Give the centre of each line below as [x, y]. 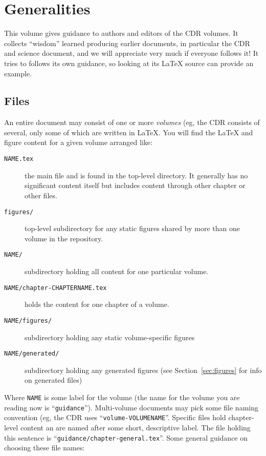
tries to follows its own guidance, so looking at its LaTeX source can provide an [129, 63]
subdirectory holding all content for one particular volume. [117, 271]
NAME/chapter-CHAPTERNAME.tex [56, 288]
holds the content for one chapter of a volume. [97, 304]
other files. [41, 195]
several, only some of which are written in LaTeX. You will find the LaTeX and [129, 132]
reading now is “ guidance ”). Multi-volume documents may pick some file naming [131, 407]
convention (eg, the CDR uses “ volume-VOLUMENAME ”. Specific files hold [115, 417]
